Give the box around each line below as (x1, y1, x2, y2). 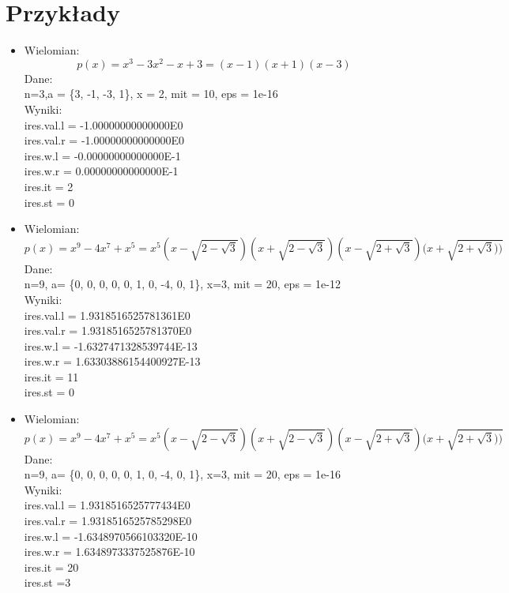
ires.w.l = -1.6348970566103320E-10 (24, 527, 198, 544)
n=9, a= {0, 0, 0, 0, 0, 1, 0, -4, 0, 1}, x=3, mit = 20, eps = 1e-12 (24, 276, 341, 292)
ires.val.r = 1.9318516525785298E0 (24, 512, 192, 529)
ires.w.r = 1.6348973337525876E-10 (24, 543, 195, 560)
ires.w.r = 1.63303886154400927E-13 (24, 353, 201, 370)
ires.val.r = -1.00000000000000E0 (24, 132, 184, 148)
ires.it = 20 (24, 558, 79, 575)
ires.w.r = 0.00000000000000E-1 (24, 163, 179, 179)
